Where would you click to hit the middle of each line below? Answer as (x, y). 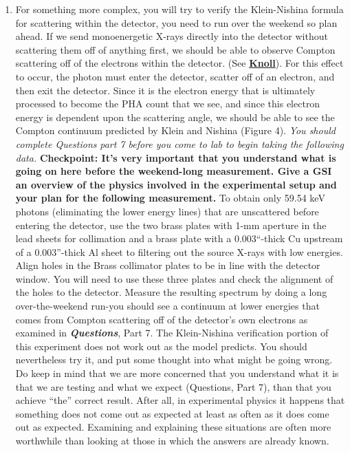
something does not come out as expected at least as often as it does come (172, 413)
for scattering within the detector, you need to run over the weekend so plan (176, 22)
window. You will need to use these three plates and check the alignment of (174, 278)
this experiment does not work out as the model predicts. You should (161, 346)
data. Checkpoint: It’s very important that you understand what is (176, 157)
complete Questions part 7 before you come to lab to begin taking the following (179, 143)
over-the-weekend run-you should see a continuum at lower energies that (167, 306)
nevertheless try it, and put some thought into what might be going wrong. (174, 359)
